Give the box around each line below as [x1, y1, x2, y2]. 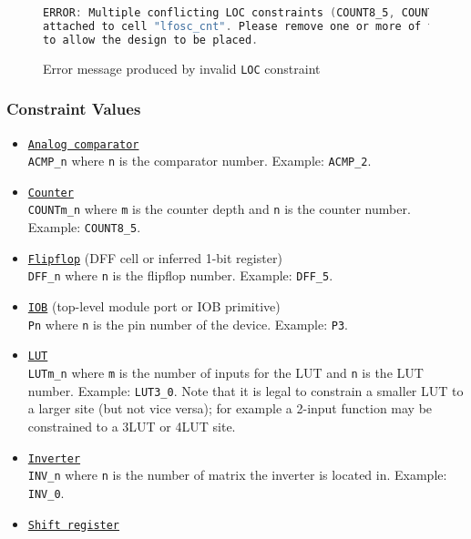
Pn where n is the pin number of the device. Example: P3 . [27, 314, 348, 333]
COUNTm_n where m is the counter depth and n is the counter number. [27, 199, 411, 219]
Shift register [27, 518, 120, 532]
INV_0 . [27, 483, 65, 502]
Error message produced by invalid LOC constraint [43, 58, 321, 77]
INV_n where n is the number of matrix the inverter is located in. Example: [27, 465, 447, 484]
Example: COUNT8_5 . [27, 218, 141, 237]
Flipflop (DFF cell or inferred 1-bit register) [27, 248, 282, 267]
